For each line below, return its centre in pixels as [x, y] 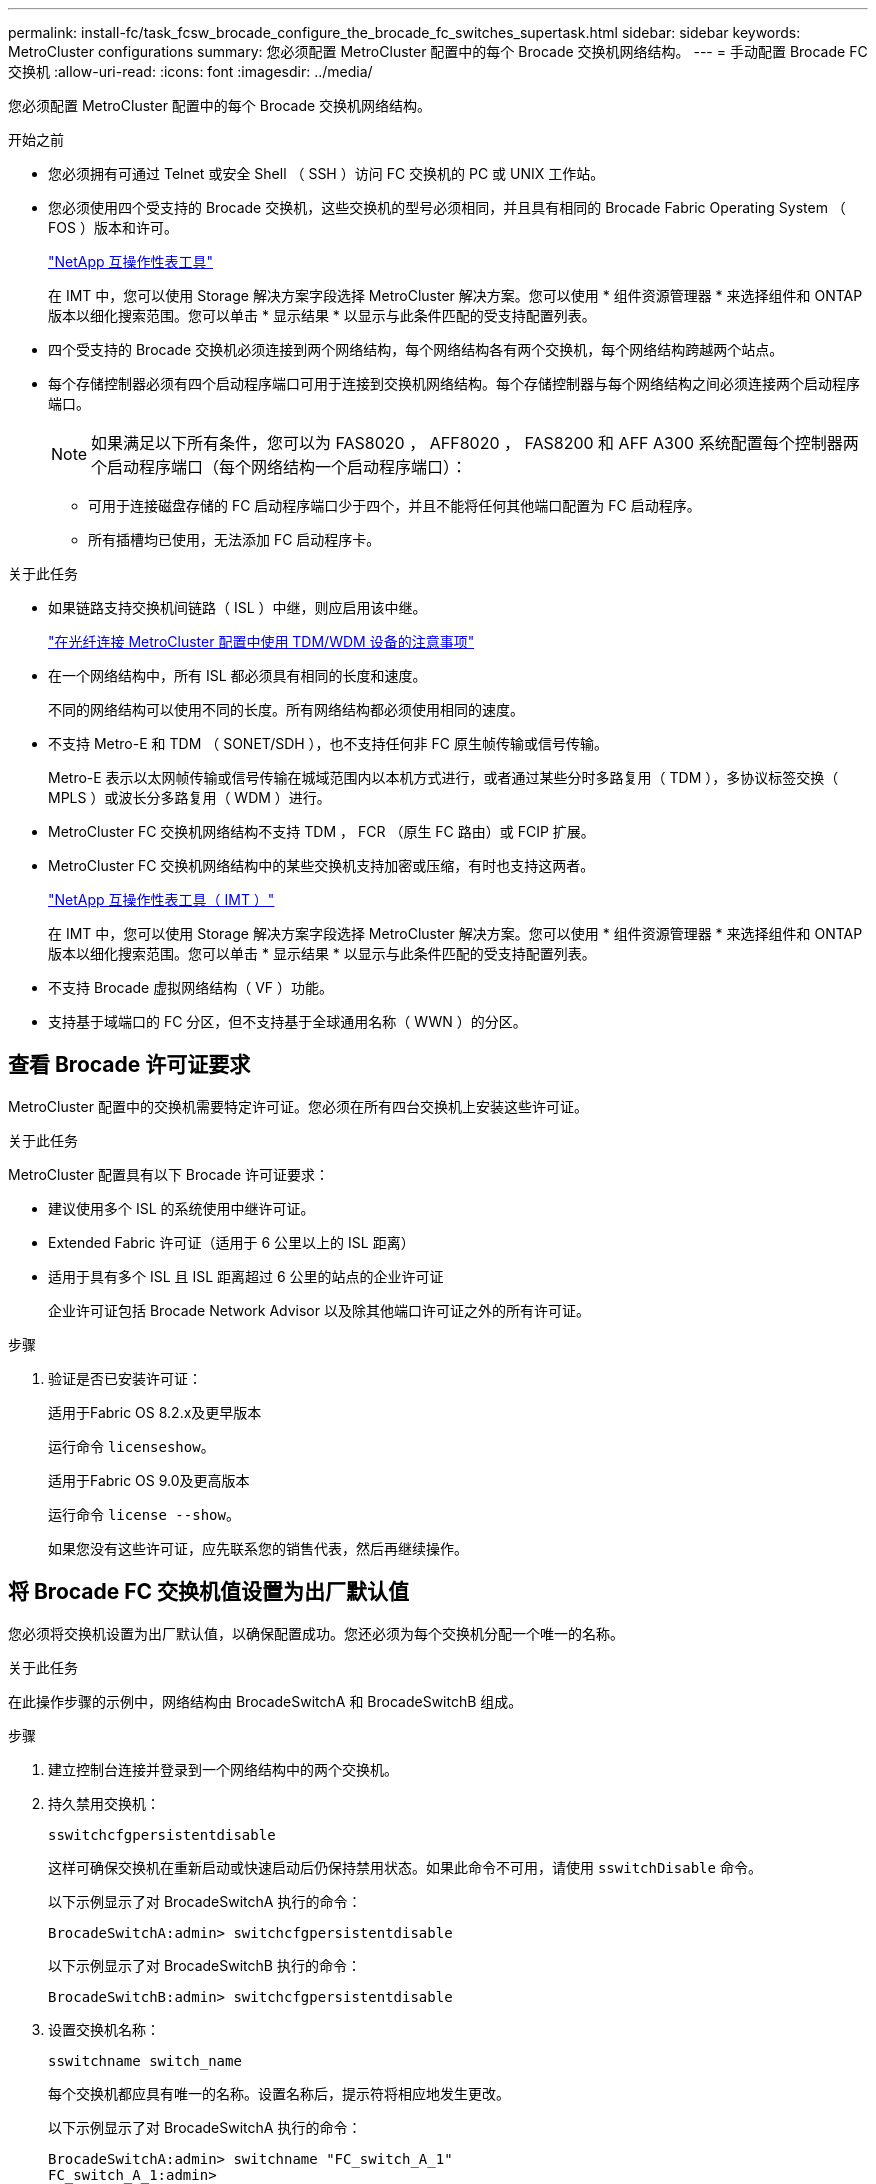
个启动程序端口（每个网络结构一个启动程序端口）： [279, 467]
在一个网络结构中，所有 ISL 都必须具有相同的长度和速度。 [237, 675]
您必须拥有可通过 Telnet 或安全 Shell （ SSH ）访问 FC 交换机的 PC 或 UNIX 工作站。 [326, 173]
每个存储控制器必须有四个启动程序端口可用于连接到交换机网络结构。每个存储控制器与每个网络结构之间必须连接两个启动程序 [454, 383]
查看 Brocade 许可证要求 [129, 1065]
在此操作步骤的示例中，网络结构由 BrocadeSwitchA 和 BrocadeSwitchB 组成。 [265, 1701]
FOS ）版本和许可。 [113, 227]
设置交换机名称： [104, 2029]
